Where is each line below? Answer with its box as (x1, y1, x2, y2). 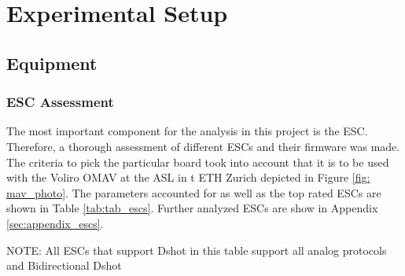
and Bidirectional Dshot (6, 257, 122, 274)
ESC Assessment (6, 92, 114, 112)
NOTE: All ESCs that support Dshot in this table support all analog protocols (6, 241, 387, 258)
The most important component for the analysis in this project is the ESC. (6, 123, 368, 139)
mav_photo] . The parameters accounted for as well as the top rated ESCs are (6, 184, 381, 201)
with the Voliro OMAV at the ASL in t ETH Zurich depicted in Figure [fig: (6, 169, 370, 186)
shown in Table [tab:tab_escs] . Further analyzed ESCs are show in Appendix (6, 200, 378, 216)
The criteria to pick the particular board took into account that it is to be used (6, 153, 389, 170)
